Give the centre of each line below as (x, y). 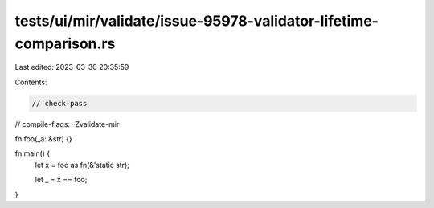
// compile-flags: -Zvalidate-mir (67, 124)
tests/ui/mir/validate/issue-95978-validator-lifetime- (197, 21)
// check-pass (59, 103)
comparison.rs (65, 43)
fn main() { (33, 153)
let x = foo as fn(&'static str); (82, 165)
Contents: (31, 82)
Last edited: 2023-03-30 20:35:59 (72, 67)
